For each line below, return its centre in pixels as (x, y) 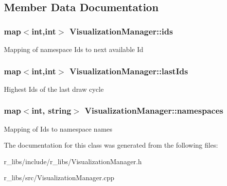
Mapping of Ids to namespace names (58, 128)
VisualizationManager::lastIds (129, 71)
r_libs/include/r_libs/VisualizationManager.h (73, 161)
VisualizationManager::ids (121, 31)
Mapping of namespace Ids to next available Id (74, 49)
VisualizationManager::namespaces (154, 110)
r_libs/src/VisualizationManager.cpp (59, 178)
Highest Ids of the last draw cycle (54, 89)
